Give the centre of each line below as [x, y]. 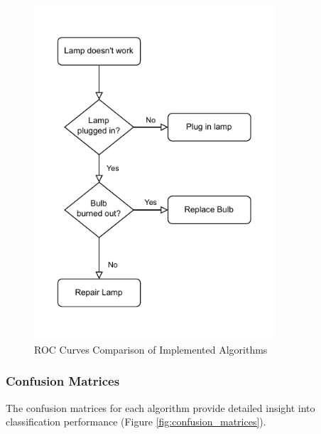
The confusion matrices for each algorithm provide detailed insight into [160, 407]
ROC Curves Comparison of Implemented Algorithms [151, 349]
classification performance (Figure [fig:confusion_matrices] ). [136, 422]
